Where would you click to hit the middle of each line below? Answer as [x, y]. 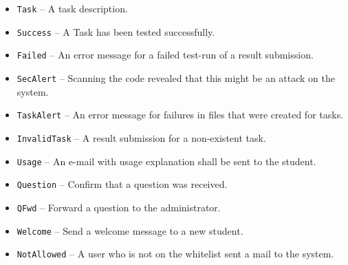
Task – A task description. [72, 8]
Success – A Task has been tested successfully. [116, 31]
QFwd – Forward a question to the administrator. [119, 207]
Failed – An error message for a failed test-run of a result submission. [165, 55]
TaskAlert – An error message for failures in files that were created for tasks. [180, 115]
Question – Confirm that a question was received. [122, 184]
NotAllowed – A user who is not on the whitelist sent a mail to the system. [175, 254]
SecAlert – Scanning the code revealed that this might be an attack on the [176, 77]
